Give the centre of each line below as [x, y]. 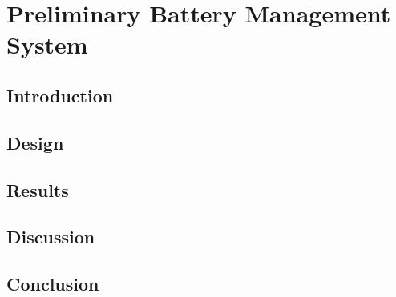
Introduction [60, 95]
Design [35, 142]
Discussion [51, 237]
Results [38, 189]
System [47, 44]
